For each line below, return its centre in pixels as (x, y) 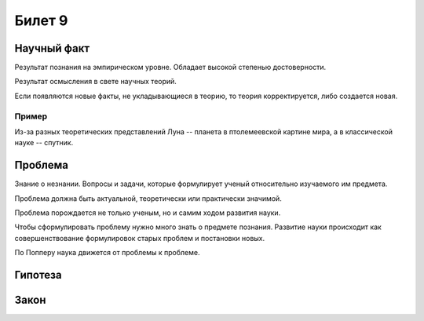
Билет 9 (41, 20)
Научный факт (52, 48)
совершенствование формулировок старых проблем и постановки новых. (140, 238)
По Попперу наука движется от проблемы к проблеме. (107, 253)
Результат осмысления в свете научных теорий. (95, 82)
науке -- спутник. (44, 143)
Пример (31, 116)
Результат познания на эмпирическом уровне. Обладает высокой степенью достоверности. (170, 67)
